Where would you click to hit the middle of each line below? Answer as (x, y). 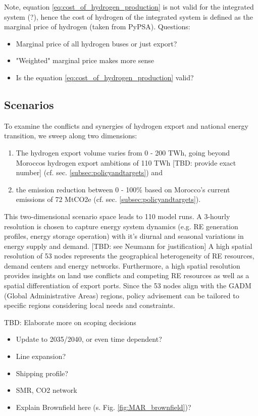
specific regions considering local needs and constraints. (90, 305)
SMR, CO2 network (46, 390)
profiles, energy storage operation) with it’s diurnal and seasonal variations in (124, 236)
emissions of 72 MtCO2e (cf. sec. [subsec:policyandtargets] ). (108, 199)
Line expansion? (41, 356)
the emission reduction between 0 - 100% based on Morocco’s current (123, 189)
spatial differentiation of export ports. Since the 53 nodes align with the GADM (128, 285)
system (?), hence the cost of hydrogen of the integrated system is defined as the (128, 16)
